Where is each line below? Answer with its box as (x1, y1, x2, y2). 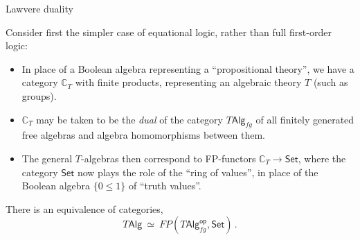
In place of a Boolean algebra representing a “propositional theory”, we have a (21, 61, 354, 76)
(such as (313, 75, 348, 89)
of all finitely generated (255, 112, 354, 126)
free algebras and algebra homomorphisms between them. (21, 128, 265, 142)
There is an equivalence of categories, (6, 201, 163, 216)
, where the (298, 151, 346, 165)
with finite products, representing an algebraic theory (75, 75, 302, 89)
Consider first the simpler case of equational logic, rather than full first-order (6, 24, 332, 39)
